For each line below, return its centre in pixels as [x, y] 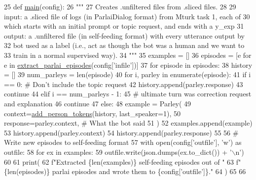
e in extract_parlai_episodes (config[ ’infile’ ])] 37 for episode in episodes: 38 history [128, 65]
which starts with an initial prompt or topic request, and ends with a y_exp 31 [124, 26]
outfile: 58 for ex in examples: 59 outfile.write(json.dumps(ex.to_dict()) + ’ [118, 152]
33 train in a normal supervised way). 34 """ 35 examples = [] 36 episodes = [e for [128, 55]
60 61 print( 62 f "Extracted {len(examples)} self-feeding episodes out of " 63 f [121, 161]
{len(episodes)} [27, 171]
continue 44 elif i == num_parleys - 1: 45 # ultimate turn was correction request [128, 94]
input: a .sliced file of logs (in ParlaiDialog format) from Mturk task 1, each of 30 [127, 16]
